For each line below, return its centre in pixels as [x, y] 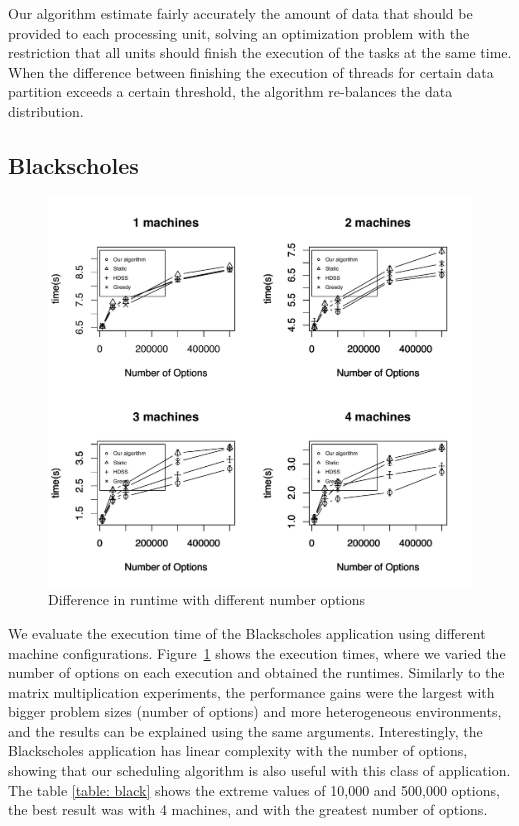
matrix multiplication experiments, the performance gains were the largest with [251, 691]
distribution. [46, 110]
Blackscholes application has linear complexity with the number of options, [238, 750]
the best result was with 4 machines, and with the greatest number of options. [248, 809]
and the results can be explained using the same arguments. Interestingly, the [245, 730]
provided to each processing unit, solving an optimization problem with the [239, 32]
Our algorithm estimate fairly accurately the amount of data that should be [240, 13]
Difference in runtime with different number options [206, 599]
